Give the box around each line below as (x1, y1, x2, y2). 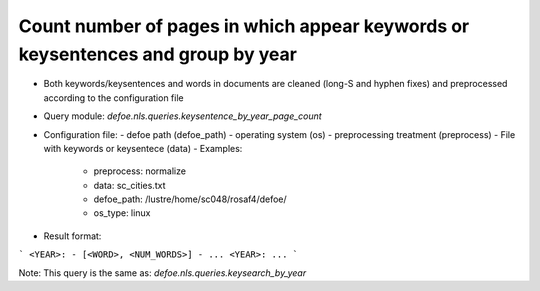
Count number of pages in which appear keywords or (18, 15, 470, 37)
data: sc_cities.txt (93, 179, 166, 191)
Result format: (43, 230, 102, 242)
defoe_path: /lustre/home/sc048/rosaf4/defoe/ (93, 193, 287, 205)
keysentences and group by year (18, 43, 297, 65)
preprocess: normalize (93, 165, 187, 177)
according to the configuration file (43, 91, 184, 104)
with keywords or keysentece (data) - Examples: (43, 142, 243, 154)
